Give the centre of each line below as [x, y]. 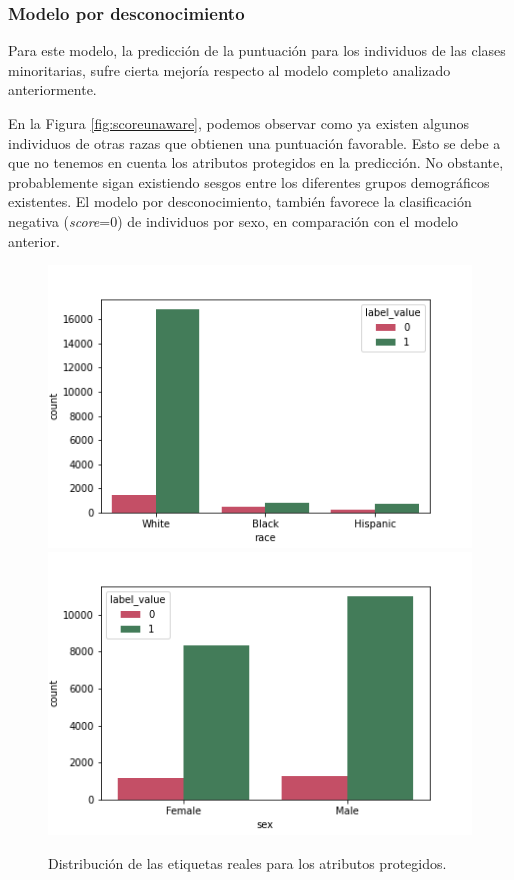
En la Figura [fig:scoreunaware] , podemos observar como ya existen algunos [239, 123]
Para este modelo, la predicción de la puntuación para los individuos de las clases [257, 50]
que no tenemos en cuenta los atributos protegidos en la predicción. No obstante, [256, 162]
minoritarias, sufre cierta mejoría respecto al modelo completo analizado [229, 69]
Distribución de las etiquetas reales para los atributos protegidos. [247, 862]
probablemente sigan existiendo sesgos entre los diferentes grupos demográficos [249, 181]
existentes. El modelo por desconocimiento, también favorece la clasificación [240, 201]
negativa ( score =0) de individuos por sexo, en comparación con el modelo [233, 220]
